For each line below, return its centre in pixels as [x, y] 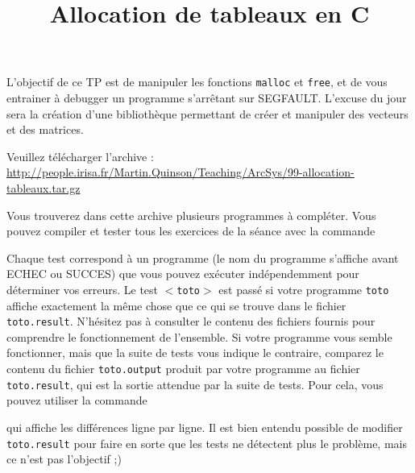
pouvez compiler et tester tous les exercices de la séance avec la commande [191, 231]
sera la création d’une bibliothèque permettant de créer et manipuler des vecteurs [207, 113]
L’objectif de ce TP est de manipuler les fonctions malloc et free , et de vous [197, 82]
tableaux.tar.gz [44, 188]
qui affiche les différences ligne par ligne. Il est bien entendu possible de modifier [205, 427]
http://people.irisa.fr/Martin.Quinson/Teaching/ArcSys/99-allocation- [181, 172]
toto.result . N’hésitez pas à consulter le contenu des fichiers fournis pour [191, 321]
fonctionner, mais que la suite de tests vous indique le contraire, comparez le [195, 353]
